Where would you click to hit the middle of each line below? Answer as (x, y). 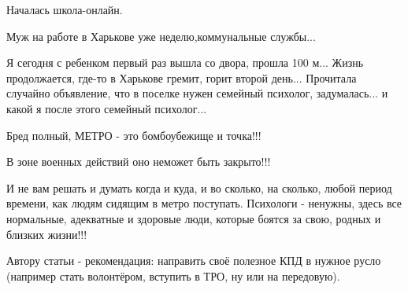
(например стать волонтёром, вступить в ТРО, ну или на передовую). (173, 275)
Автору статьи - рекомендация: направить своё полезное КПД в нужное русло (194, 261)
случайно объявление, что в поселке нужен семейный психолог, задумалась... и (197, 93)
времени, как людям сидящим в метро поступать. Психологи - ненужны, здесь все (204, 203)
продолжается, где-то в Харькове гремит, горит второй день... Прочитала (182, 77)
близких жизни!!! (47, 234)
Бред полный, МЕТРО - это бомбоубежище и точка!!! (134, 135)
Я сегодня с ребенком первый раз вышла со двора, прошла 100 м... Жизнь (185, 62)
